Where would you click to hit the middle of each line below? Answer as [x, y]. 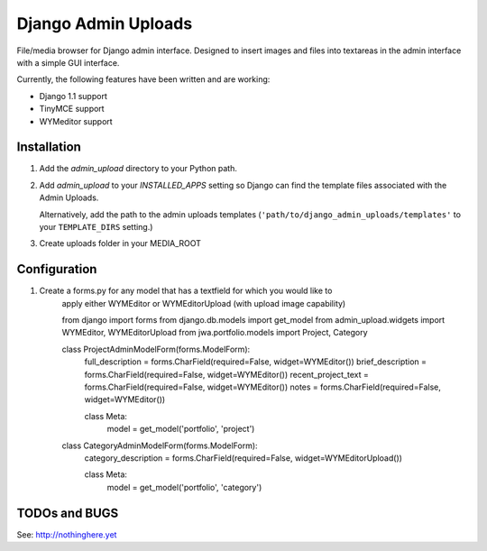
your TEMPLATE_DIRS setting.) [96, 226]
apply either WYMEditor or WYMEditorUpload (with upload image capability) [204, 303]
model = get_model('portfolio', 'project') [181, 429]
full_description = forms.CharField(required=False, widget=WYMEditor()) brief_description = [256, 362]
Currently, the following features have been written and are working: [143, 79]
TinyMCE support [72, 109]
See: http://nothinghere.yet [67, 534]
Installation [49, 147]
